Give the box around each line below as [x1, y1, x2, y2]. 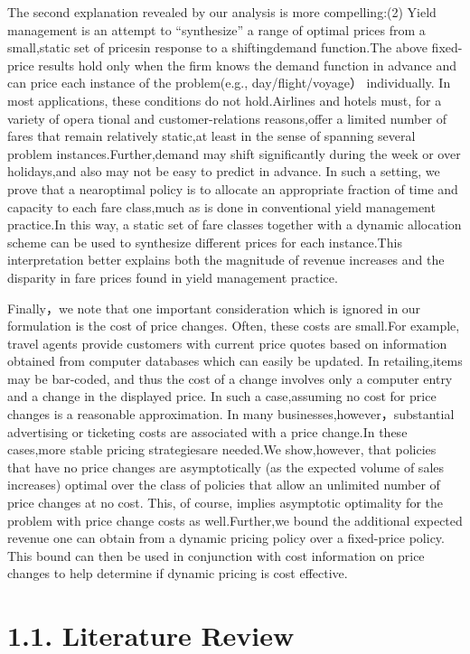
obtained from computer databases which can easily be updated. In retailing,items [7, 351, 463, 370]
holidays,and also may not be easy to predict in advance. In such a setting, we [7, 162, 440, 181]
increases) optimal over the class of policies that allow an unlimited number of [7, 475, 440, 494]
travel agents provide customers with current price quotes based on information [7, 333, 447, 352]
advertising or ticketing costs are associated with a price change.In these [7, 422, 408, 441]
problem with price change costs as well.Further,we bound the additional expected [7, 510, 463, 529]
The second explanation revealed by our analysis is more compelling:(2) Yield [7, 3, 437, 21]
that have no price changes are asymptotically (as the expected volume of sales [7, 457, 445, 476]
